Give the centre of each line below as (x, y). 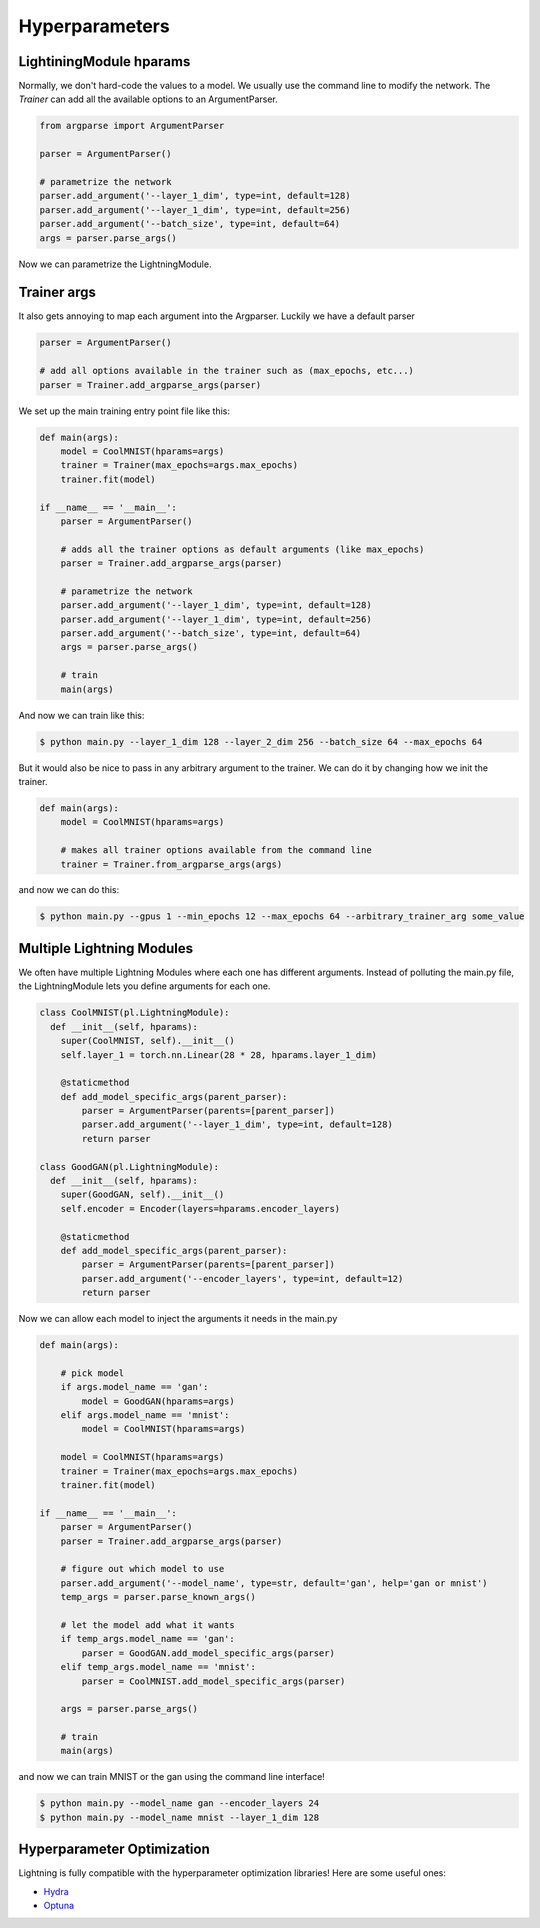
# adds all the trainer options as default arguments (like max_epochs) (242, 549)
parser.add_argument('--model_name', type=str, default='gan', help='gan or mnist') (274, 1583)
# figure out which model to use (142, 1569)
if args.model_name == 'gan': (134, 1387)
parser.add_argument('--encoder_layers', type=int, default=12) (242, 1278)
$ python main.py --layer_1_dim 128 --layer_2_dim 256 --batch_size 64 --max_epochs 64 (261, 741)
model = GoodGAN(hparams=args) (158, 1401)
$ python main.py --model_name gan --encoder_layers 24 (179, 1803)
